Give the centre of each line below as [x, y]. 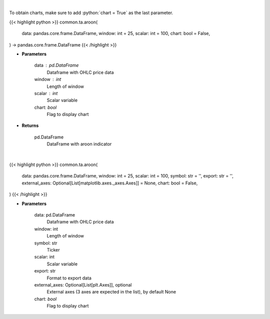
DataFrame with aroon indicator [79, 144]
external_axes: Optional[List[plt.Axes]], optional [83, 284]
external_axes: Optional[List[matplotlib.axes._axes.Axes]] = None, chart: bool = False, [110, 183]
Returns [30, 125]
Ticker [53, 249]
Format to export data [69, 278]
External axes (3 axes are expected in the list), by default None [111, 292]
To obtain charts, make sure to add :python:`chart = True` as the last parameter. [91, 13]
